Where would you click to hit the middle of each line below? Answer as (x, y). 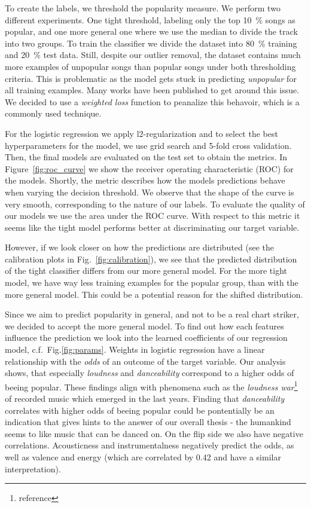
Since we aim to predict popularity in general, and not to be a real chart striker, (152, 314)
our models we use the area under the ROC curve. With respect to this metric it (153, 216)
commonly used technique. (53, 113)
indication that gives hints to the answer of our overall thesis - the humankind (148, 422)
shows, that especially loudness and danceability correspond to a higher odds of (150, 373)
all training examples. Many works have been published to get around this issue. (152, 90)
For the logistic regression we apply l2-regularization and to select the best (141, 133)
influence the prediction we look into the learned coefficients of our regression (146, 338)
